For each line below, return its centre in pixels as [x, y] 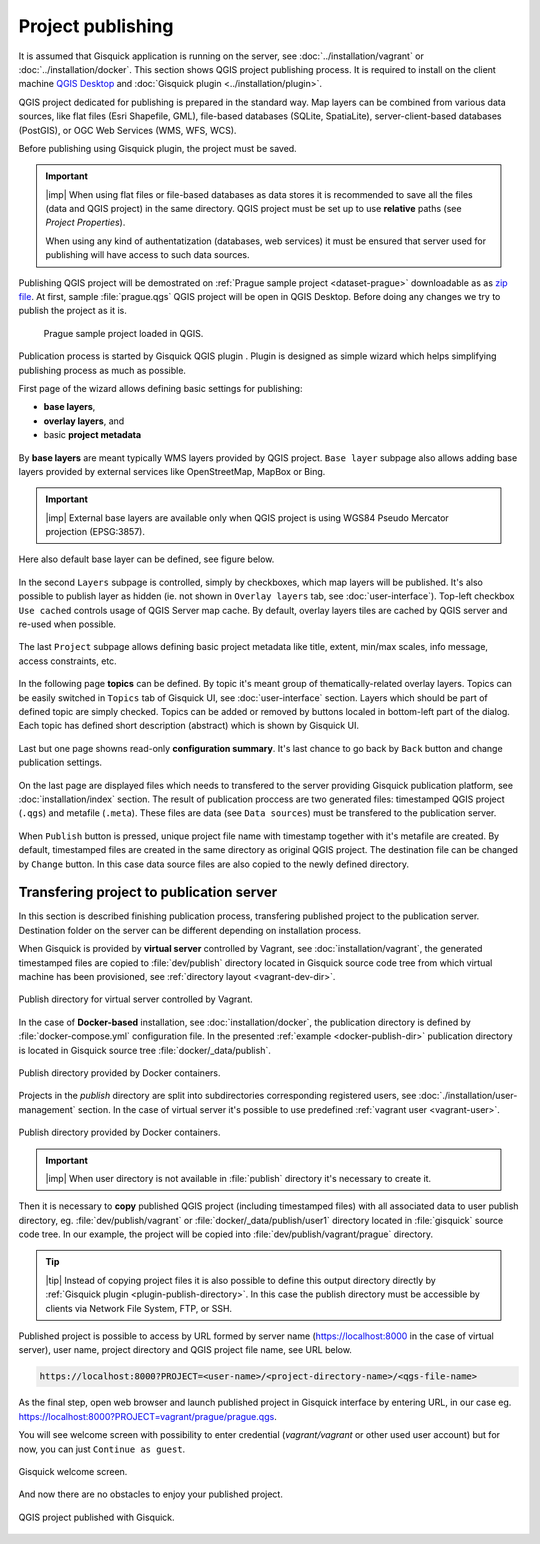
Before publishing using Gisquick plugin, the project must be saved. [157, 148]
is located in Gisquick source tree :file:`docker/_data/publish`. [145, 1050]
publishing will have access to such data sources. [147, 255]
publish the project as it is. [72, 311]
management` [47, 1109]
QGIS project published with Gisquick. [96, 1517]
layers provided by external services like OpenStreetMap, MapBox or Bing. [172, 471]
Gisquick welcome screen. [73, 1471]
